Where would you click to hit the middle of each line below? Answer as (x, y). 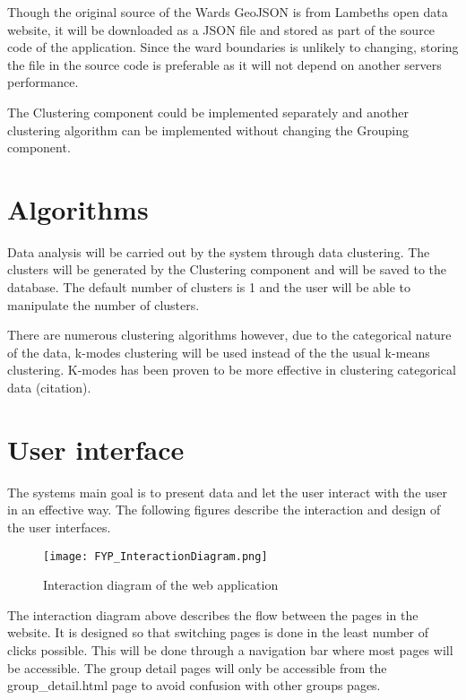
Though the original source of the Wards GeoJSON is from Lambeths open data (228, 12)
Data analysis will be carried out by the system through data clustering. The (219, 251)
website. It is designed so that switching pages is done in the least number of (218, 632)
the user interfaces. (59, 527)
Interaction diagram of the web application (161, 585)
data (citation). (49, 388)
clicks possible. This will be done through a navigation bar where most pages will (230, 649)
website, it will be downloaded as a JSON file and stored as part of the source (221, 29)
